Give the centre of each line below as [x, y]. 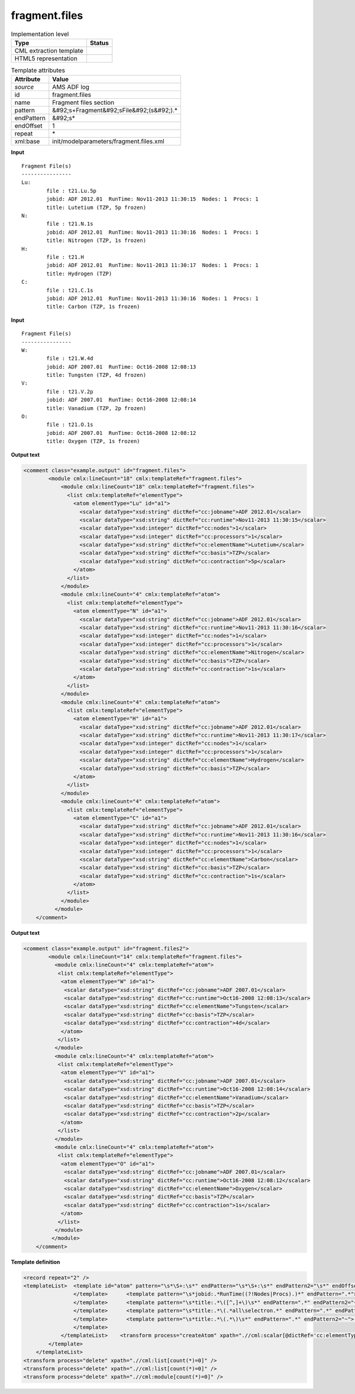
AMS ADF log [71, 87]
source [24, 87]
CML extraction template [49, 50]
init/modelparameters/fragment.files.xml [109, 141]
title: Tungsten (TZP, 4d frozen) [96, 375]
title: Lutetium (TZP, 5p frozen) [96, 207]
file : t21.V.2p [70, 391]
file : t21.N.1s [70, 224]
